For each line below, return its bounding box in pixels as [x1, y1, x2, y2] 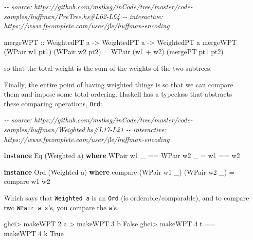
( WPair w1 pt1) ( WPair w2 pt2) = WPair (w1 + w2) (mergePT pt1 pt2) [4, 46, 224, 57]
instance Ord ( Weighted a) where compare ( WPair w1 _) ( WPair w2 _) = [4, 166, 235, 177]
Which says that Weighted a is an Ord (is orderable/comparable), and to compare [4, 192, 249, 202]
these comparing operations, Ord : [4, 98, 102, 108]
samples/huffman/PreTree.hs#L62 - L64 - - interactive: [4, 11, 163, 21]
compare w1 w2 [4, 176, 50, 186]
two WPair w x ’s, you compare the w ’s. [4, 202, 119, 212]
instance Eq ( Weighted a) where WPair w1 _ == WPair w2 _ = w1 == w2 [4, 150, 240, 160]
